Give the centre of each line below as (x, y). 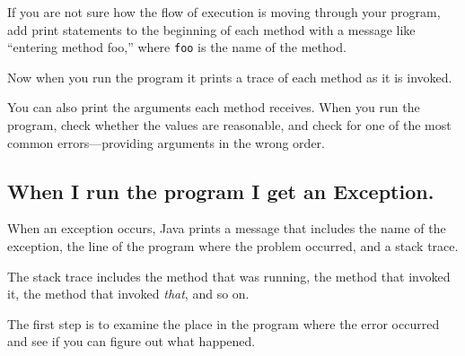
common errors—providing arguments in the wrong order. (166, 142)
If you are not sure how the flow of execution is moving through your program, (224, 12)
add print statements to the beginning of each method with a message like (211, 29)
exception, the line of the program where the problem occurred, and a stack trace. (233, 246)
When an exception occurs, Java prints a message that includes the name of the (227, 228)
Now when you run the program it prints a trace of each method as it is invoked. (230, 77)
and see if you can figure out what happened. (132, 341)
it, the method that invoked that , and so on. (128, 294)
